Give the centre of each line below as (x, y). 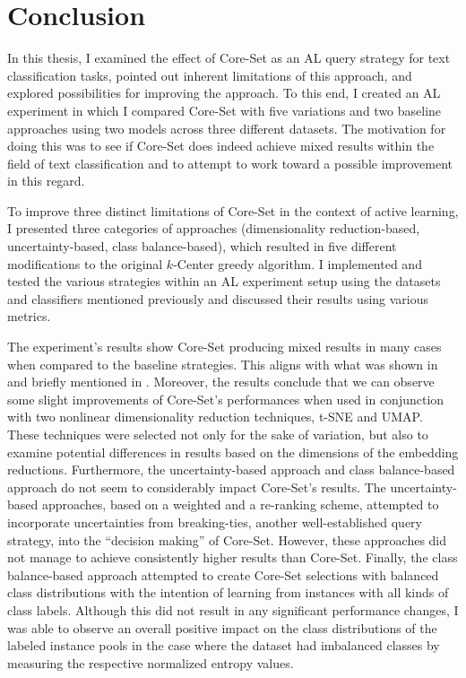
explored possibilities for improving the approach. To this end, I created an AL (224, 93)
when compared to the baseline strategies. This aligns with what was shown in (223, 364)
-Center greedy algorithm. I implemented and (298, 263)
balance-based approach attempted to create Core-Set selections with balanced (223, 574)
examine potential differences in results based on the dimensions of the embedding (233, 452)
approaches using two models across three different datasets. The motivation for (227, 128)
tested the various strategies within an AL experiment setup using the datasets (224, 281)
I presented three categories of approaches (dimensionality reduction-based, (214, 228)
